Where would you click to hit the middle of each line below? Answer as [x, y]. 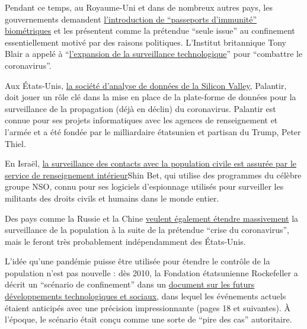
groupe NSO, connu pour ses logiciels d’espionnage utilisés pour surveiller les [144, 186]
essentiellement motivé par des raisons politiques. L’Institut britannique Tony [145, 42]
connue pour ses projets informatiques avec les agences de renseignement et [141, 120]
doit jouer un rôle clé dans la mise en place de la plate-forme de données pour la [151, 97]
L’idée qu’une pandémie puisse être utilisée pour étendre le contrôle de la [137, 261]
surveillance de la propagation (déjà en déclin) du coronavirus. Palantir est [140, 108]
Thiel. [15, 143]
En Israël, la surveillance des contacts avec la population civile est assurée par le [151, 163]
